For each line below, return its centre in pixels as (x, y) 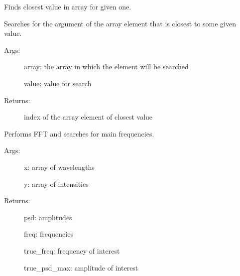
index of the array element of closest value (88, 117)
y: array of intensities (56, 184)
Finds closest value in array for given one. (68, 6)
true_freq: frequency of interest (72, 250)
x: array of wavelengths (59, 167)
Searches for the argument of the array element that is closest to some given (120, 23)
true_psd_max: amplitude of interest (81, 267)
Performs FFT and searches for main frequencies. (79, 133)
